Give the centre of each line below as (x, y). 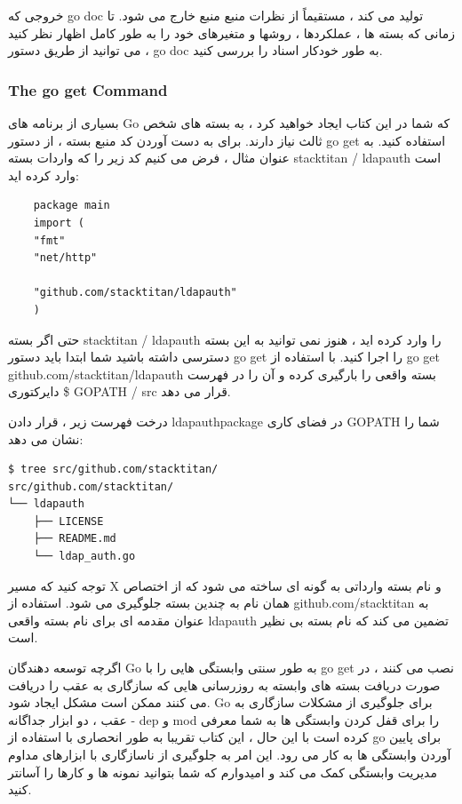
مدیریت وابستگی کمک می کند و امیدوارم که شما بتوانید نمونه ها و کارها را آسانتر (223, 772)
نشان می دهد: (46, 438)
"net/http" (65, 258)
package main (72, 206)
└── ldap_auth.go (84, 557)
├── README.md (75, 539)
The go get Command (88, 89)
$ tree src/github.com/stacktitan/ (113, 470)
